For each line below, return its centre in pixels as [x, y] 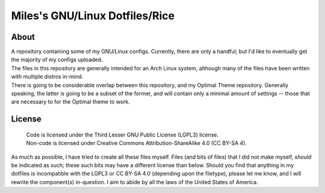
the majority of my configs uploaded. [57, 60]
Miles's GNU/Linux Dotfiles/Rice [93, 16]
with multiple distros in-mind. [47, 77]
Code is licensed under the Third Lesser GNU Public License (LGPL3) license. [122, 135]
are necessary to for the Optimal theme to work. [71, 102]
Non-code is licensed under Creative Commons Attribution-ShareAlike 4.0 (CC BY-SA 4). [136, 143]
